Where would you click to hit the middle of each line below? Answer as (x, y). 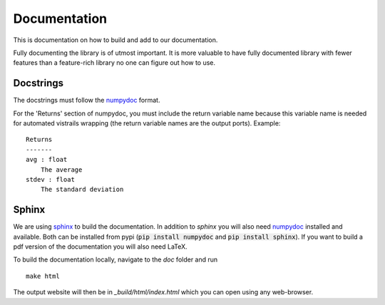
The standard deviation (82, 190)
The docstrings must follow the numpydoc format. (87, 100)
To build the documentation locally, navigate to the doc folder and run (115, 259)
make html (43, 276)
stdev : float (50, 179)
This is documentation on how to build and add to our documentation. (115, 40)
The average (61, 170)
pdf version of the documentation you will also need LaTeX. (101, 247)
